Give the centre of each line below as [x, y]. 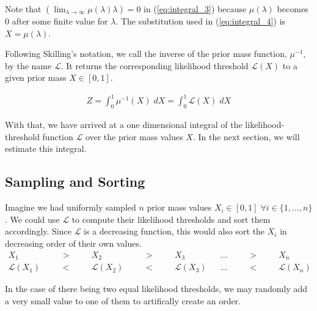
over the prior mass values [134, 136]
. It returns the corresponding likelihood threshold [155, 65]
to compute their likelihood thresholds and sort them [171, 219]
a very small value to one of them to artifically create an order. [123, 300]
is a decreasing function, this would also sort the [174, 231]
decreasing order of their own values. [73, 243]
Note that [23, 9]
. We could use [32, 219]
